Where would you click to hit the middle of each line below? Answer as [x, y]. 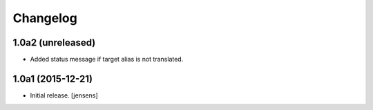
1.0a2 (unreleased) [54, 43]
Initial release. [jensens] [64, 95]
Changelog [45, 18]
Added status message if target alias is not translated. [107, 59]
